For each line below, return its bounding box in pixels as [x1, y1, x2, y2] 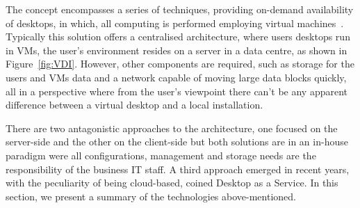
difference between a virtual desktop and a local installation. [6, 97, 263, 112]
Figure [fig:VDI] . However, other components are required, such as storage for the [6, 56, 354, 71]
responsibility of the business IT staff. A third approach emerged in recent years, [6, 161, 350, 176]
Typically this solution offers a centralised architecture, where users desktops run [6, 29, 350, 44]
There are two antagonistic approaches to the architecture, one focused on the [6, 120, 338, 135]
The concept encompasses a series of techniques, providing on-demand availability [6, 2, 354, 16]
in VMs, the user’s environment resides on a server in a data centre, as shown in [6, 42, 347, 57]
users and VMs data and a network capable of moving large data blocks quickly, [6, 70, 347, 84]
